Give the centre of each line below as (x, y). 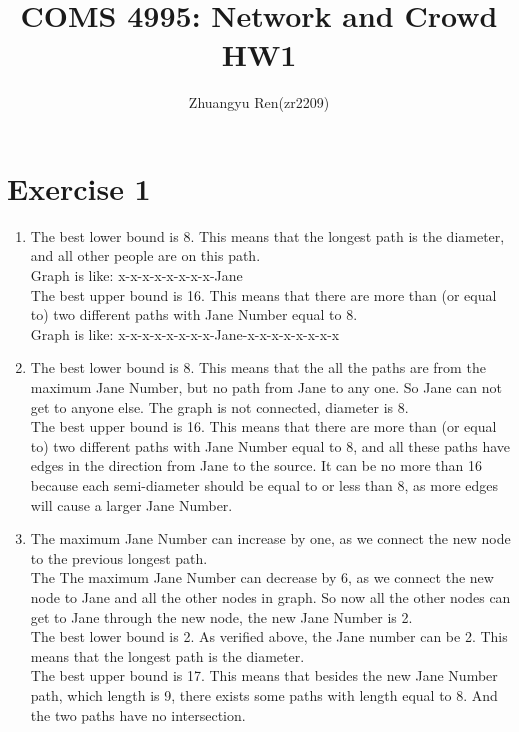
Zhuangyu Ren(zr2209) (259, 102)
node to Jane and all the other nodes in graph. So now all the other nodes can (270, 596)
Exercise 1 (79, 187)
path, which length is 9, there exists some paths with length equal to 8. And (264, 694)
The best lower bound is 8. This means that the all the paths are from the (258, 367)
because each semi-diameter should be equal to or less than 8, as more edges (264, 484)
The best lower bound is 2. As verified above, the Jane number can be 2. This (269, 636)
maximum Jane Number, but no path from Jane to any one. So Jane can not (266, 387)
